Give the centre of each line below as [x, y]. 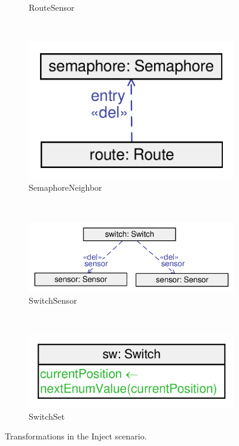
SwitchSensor [53, 300]
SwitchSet [47, 416]
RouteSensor [52, 7]
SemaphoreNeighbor [65, 187]
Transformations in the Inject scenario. [76, 436]
